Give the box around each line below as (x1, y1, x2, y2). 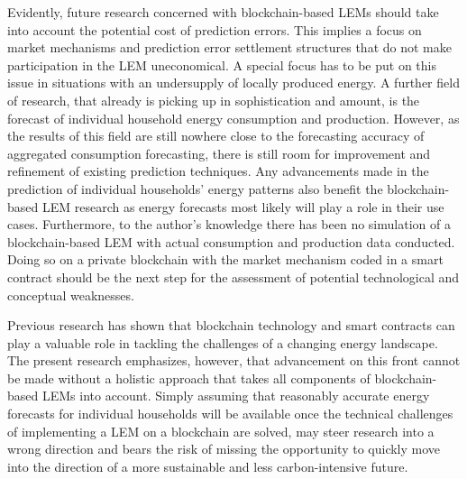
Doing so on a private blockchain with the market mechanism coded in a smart (7, 250, 444, 269)
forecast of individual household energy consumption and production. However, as (7, 108, 460, 127)
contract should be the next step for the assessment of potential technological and (7, 267, 460, 286)
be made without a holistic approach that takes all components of (7, 368, 371, 387)
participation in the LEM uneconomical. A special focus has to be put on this (7, 55, 436, 74)
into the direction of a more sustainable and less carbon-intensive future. (7, 456, 408, 475)
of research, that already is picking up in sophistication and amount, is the (7, 90, 420, 109)
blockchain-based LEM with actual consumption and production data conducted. (7, 232, 455, 251)
